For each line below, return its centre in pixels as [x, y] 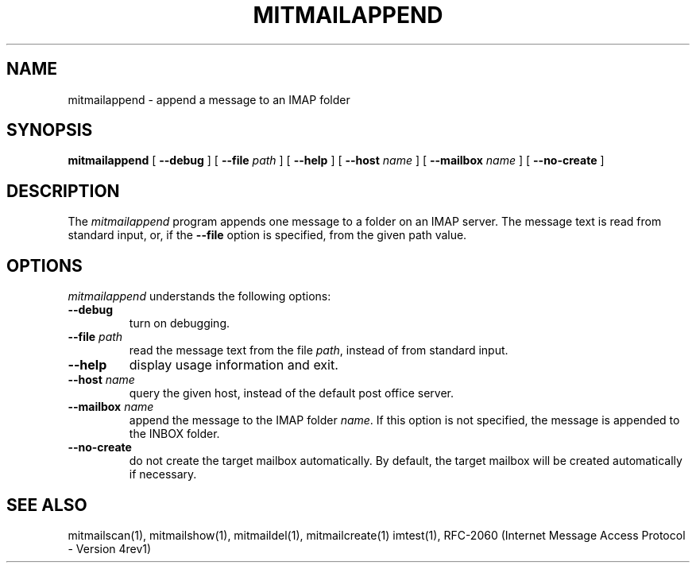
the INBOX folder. [174, 434]
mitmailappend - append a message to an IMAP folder [209, 99]
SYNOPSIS [50, 130]
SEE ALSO [47, 505]
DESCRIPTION [63, 191]
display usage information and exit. [234, 365]
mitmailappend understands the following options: [199, 296]
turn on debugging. [179, 323]
